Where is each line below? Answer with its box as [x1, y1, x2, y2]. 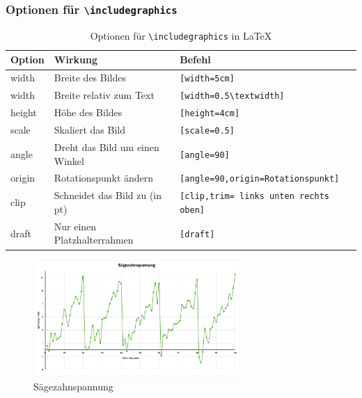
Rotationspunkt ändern [54, 170, 154, 185]
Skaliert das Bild [54, 122, 125, 137]
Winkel [54, 153, 84, 168]
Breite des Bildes [54, 70, 126, 85]
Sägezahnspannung [33, 379, 113, 393]
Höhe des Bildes [54, 105, 123, 120]
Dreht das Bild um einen [54, 139, 159, 154]
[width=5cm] [180, 74, 235, 84]
